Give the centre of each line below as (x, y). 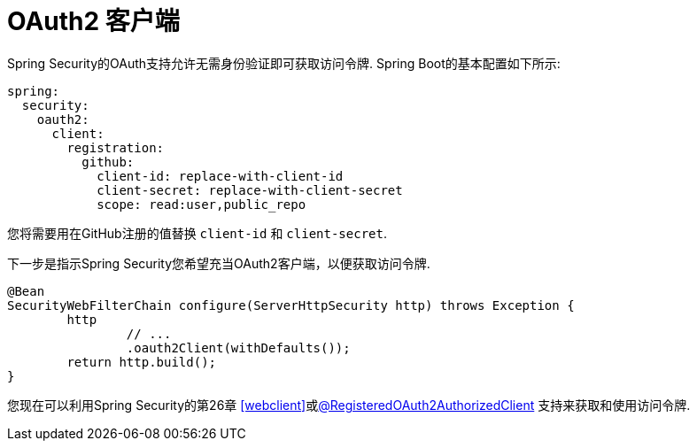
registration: (116, 147)
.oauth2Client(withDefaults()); (238, 348)
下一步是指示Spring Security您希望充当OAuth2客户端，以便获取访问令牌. (219, 263)
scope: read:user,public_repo (201, 204)
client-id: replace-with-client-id (220, 176)
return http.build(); (142, 362)
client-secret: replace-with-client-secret (250, 190)
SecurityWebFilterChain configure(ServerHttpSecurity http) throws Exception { (291, 305)
